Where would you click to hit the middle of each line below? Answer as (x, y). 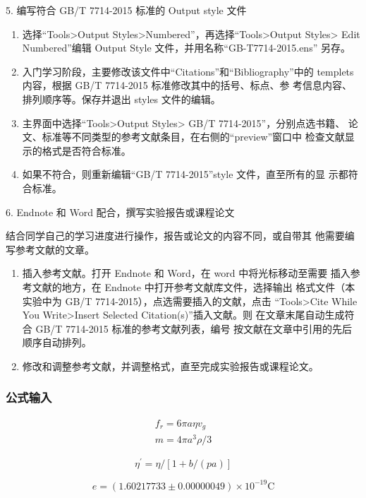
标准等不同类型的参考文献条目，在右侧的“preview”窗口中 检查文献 (193, 137)
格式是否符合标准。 (86, 150)
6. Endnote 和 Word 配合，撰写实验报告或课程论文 (120, 212)
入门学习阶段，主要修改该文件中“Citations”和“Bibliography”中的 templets (188, 71)
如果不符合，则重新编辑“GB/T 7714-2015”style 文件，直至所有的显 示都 (185, 174)
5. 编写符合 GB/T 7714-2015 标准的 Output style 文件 (126, 10)
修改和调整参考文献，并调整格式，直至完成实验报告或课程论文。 (170, 366)
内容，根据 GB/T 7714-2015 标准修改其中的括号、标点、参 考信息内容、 (187, 85)
